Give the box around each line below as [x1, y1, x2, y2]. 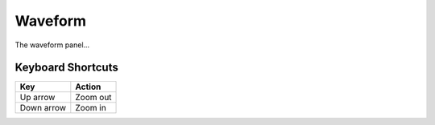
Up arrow [19, 92, 56, 103]
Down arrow [19, 103, 67, 114]
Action [75, 81, 101, 92]
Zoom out [75, 92, 112, 103]
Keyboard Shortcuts [14, 61, 118, 75]
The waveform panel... [14, 40, 90, 50]
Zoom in [75, 103, 106, 114]
